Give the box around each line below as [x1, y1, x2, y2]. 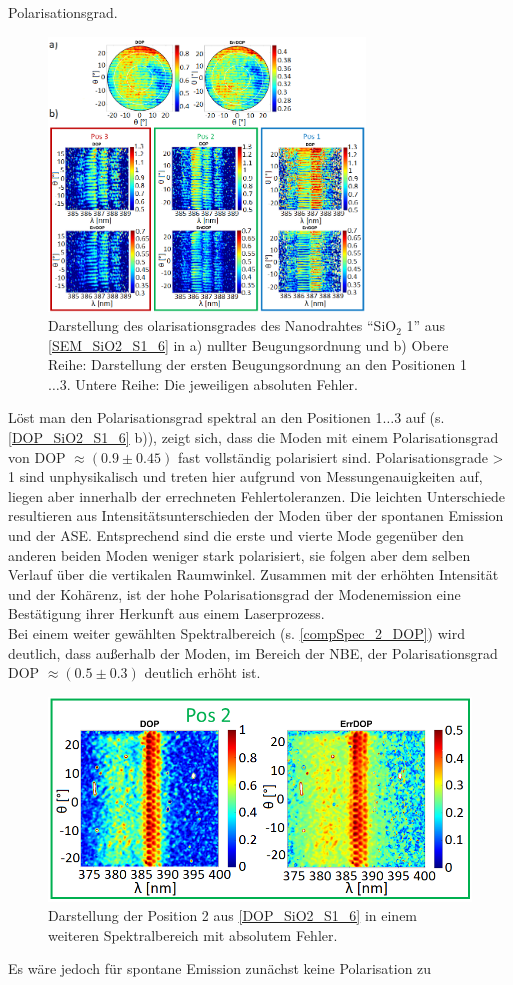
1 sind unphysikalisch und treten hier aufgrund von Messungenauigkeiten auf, [8, 466, 483, 487]
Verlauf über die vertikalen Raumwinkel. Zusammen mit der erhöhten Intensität [8, 564, 499, 585]
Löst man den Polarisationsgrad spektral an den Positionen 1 [8, 407, 383, 428]
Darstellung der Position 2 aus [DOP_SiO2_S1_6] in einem [48, 905, 418, 926]
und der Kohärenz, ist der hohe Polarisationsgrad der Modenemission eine [8, 583, 461, 604]
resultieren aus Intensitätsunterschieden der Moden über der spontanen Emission [8, 505, 504, 526]
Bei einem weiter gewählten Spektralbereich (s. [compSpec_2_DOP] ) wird [8, 623, 465, 644]
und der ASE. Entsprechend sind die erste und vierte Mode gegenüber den [8, 525, 464, 546]
